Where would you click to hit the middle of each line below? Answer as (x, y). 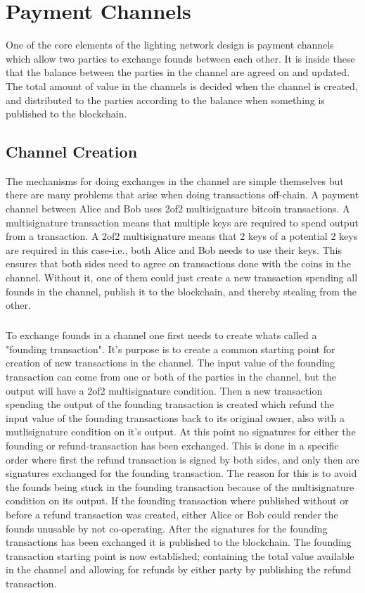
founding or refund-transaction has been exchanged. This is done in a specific (172, 445)
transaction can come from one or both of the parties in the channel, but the (171, 376)
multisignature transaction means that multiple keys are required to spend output (182, 222)
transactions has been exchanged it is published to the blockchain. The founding (179, 542)
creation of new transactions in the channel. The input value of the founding (171, 363)
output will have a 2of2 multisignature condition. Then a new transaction (164, 390)
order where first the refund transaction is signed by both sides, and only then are (182, 459)
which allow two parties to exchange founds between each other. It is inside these (180, 58)
